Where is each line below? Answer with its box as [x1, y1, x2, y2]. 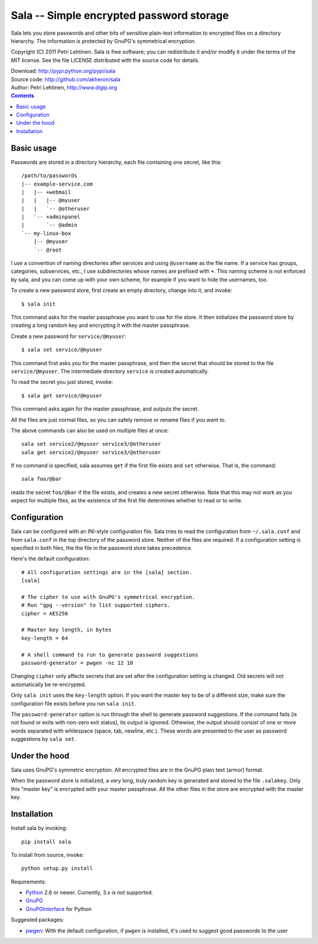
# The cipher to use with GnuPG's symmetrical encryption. [21, 594, 196, 600]
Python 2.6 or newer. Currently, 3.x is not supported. [25, 889, 153, 896]
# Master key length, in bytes [21, 627, 112, 633]
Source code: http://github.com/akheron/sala [11, 75, 121, 82]
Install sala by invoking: [11, 824, 68, 832]
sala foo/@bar [21, 476, 62, 482]
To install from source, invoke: [11, 851, 84, 858]
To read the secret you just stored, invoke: [11, 379, 113, 386]
